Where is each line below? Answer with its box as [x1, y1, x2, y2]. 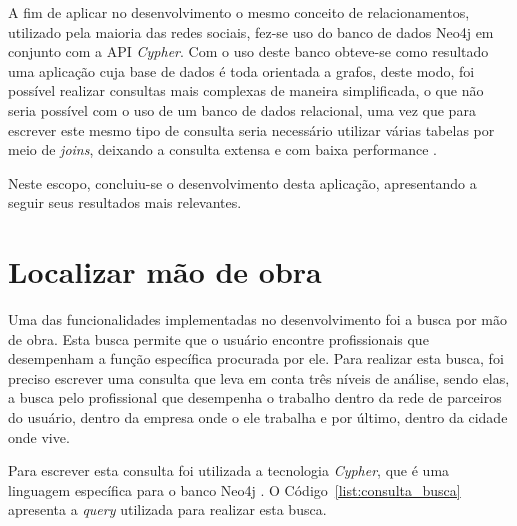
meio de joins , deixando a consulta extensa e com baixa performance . [8, 139, 437, 160]
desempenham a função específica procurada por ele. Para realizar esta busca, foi [8, 348, 504, 369]
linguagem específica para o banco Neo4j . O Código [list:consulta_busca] [8, 479, 461, 500]
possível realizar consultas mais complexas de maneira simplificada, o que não [8, 80, 484, 101]
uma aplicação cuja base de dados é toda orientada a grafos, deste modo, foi [8, 60, 475, 81]
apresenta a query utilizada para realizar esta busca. [8, 499, 327, 520]
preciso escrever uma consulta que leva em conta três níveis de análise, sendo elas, [8, 367, 510, 388]
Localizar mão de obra [8, 251, 322, 292]
